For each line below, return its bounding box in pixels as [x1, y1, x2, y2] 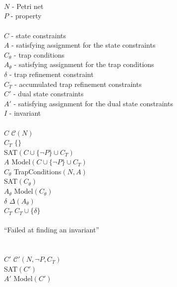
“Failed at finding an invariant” [4, 224, 99, 235]
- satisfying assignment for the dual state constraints [13, 98, 173, 108]
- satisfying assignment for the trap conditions [14, 59, 154, 70]
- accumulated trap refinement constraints [14, 78, 142, 89]
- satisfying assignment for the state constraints [11, 40, 156, 50]
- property [10, 10, 42, 21]
